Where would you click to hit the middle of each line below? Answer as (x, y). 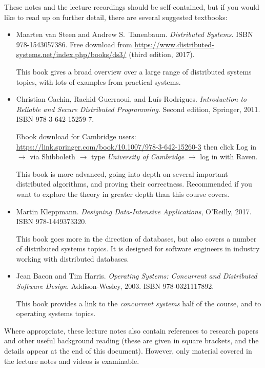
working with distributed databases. (73, 258)
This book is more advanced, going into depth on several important (122, 173)
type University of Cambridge (138, 157)
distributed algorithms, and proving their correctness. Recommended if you (134, 184)
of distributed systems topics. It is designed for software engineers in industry (138, 249)
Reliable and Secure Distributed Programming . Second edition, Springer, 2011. (138, 109)
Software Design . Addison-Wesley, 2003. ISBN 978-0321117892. (115, 286)
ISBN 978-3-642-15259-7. (55, 119)
